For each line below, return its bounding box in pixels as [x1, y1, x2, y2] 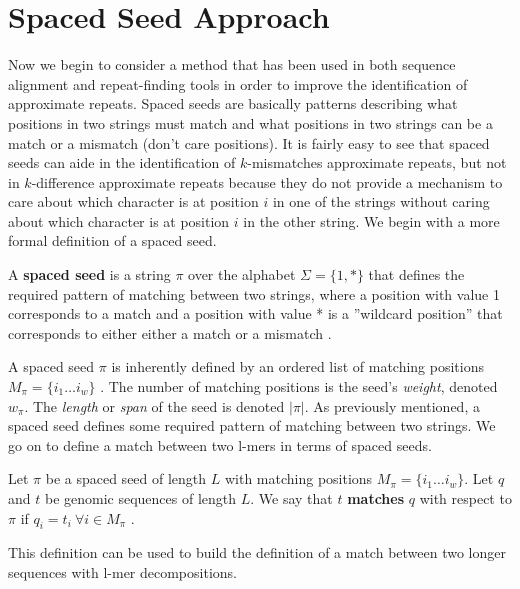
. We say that [250, 488, 333, 508]
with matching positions [224, 468, 373, 489]
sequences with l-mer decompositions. [8, 561, 237, 582]
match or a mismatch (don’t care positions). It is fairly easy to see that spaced [8, 132, 490, 153]
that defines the [368, 264, 465, 285]
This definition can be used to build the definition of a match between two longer [8, 542, 506, 563]
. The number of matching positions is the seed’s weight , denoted [100, 376, 498, 397]
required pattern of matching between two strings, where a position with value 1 [8, 283, 500, 304]
